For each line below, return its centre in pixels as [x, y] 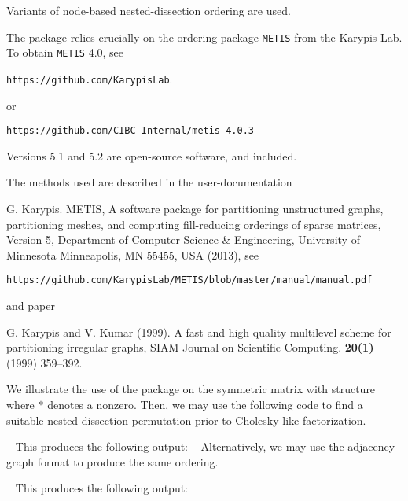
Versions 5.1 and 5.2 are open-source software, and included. [152, 155]
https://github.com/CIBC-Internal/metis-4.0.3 [130, 131]
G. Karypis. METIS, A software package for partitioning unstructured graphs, [195, 208]
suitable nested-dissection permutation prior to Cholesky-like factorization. [186, 420]
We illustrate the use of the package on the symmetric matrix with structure [191, 389]
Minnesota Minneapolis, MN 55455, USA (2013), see [133, 254]
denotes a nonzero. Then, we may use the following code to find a [205, 404]
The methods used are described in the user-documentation [149, 182]
